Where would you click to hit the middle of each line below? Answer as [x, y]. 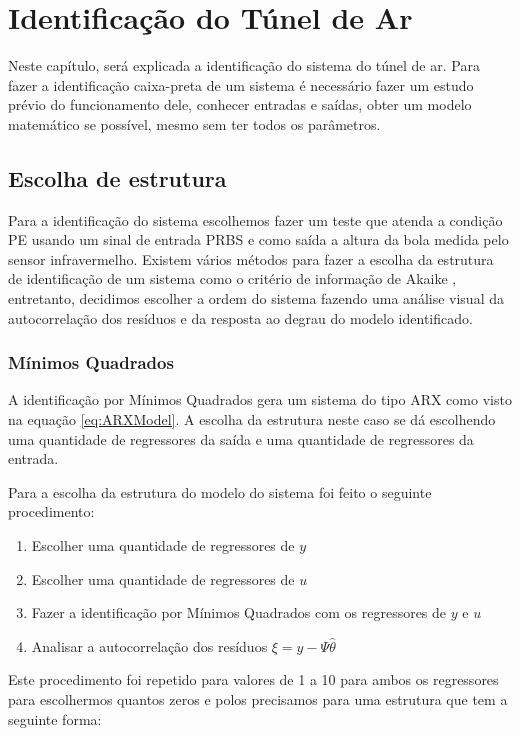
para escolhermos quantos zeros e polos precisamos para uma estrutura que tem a [258, 699]
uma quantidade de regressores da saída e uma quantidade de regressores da [241, 438]
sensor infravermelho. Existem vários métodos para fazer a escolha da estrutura [251, 258]
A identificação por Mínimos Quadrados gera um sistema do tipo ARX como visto [260, 399]
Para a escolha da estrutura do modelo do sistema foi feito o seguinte [220, 491]
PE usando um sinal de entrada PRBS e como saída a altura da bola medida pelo [258, 239]
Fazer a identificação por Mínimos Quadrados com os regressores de [239, 612]
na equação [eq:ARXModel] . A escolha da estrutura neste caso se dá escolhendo [252, 419]
